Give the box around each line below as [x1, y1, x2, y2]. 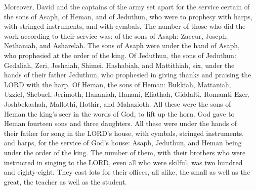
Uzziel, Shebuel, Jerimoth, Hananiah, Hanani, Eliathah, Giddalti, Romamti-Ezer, [4, 89, 250, 99]
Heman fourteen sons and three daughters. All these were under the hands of [4, 118, 237, 128]
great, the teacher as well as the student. [4, 176, 127, 187]
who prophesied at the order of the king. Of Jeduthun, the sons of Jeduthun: [4, 50, 236, 60]
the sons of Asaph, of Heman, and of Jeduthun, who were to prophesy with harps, [4, 11, 253, 21]
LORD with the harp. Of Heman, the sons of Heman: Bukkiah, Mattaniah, [4, 79, 231, 89]
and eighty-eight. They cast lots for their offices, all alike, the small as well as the [4, 167, 250, 177]
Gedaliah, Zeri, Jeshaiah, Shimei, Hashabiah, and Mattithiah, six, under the [4, 60, 235, 70]
